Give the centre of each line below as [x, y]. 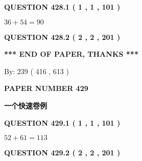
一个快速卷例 [26, 105]
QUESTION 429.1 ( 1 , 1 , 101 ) [62, 122]
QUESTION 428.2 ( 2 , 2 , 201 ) [62, 37]
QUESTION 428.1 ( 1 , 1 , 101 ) [62, 7]
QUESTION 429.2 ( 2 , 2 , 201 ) [62, 153]
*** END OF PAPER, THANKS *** [71, 54]
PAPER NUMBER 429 [46, 88]
